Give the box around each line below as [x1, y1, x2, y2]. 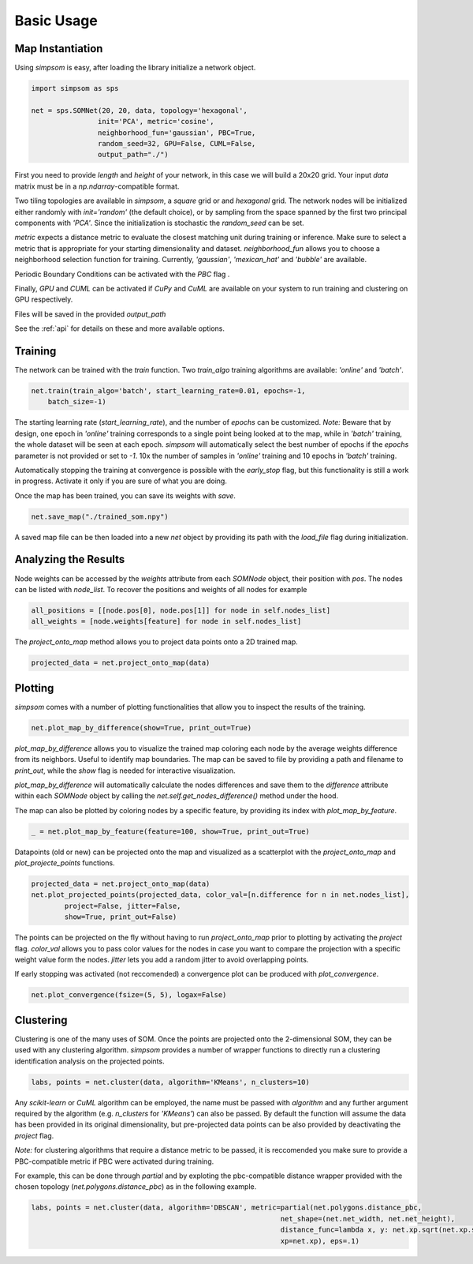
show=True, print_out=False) [64, 913, 177, 921]
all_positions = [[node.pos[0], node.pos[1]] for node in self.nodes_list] [31, 606, 331, 615]
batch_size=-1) [47, 397, 106, 407]
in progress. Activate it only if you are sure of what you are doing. [14, 476, 228, 486]
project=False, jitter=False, [64, 901, 181, 910]
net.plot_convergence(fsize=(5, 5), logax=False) [31, 991, 227, 1000]
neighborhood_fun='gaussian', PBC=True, [97, 128, 256, 137]
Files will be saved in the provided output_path [14, 309, 166, 319]
